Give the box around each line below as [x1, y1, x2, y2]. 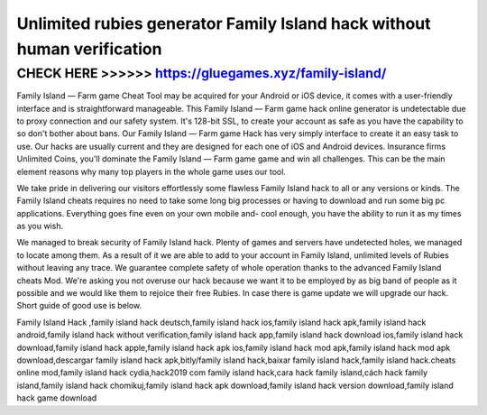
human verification [16, 39, 162, 59]
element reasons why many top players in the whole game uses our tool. [16, 166, 286, 177]
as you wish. [16, 221, 63, 232]
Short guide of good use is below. [16, 300, 142, 311]
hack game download [16, 392, 97, 403]
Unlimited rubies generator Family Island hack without [16, 14, 432, 33]
